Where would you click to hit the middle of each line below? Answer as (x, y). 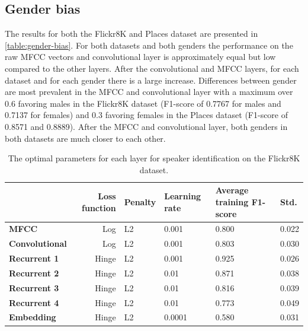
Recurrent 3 (34, 287)
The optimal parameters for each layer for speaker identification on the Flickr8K (154, 158)
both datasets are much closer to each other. (85, 138)
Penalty (140, 201)
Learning (183, 196)
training (232, 201)
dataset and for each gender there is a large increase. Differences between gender (151, 80)
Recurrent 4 (34, 302)
